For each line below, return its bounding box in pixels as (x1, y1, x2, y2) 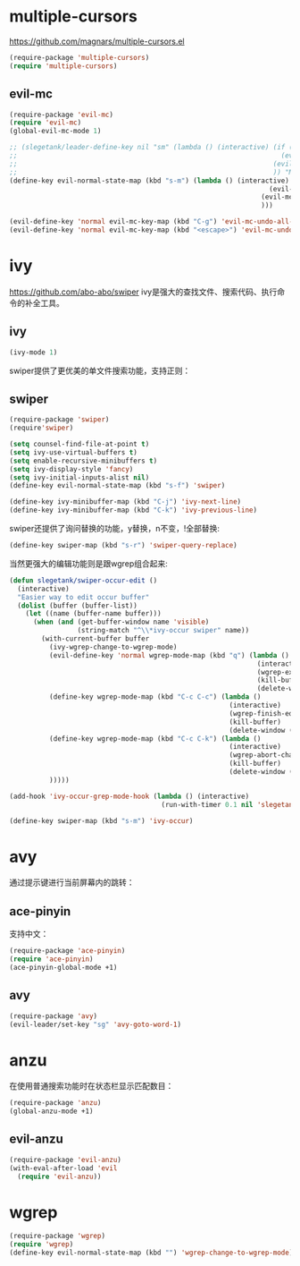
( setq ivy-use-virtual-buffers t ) (9, 447, 138, 457)
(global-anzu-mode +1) (9, 1107, 94, 1116)
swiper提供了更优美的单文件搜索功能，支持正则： (9, 365, 191, 376)
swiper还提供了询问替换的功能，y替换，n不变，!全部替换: (9, 523, 221, 534)
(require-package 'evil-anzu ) (9, 1155, 122, 1164)
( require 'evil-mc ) (9, 118, 82, 127)
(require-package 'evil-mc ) (9, 110, 114, 119)
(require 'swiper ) (9, 423, 74, 433)
